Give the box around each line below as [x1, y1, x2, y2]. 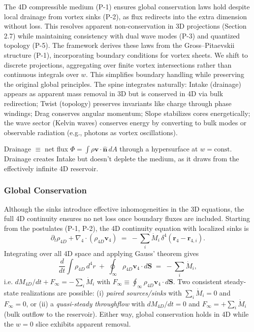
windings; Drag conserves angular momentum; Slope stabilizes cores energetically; [4, 108, 251, 118]
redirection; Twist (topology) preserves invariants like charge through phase [4, 98, 232, 108]
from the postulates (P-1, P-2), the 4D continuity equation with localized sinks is [4, 222, 249, 233]
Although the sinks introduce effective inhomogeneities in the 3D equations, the [4, 203, 244, 214]
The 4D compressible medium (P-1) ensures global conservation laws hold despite [4, 1, 250, 11]
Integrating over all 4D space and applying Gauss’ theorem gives [4, 248, 199, 258]
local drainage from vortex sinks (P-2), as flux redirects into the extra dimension [4, 11, 247, 21]
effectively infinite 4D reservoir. [4, 163, 98, 173]
